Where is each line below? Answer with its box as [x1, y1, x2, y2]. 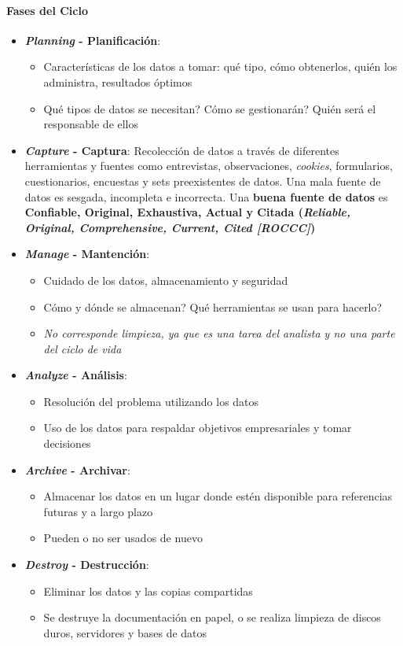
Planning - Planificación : [24, 31, 161, 48]
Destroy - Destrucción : [24, 556, 149, 573]
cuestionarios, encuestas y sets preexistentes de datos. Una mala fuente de [24, 172, 381, 189]
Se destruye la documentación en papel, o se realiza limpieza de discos [43, 609, 381, 626]
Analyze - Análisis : [24, 367, 127, 383]
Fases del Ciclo [6, 2, 88, 18]
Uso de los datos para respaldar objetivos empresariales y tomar [43, 419, 352, 436]
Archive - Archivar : [24, 461, 130, 478]
